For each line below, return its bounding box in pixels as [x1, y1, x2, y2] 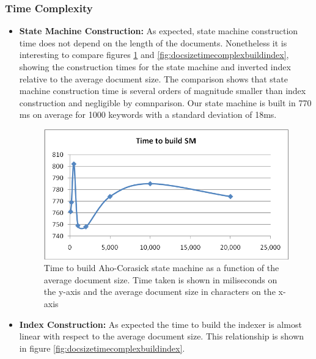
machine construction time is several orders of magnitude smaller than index [19, 84, 306, 97]
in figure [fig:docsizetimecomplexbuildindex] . [19, 341, 185, 354]
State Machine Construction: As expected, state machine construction [19, 24, 298, 37]
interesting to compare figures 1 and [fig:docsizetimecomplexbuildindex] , [19, 48, 289, 61]
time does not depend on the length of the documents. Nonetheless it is [19, 36, 287, 49]
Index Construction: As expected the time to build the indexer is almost [19, 317, 302, 330]
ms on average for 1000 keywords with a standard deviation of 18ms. [19, 108, 277, 121]
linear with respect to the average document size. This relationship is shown [19, 330, 304, 343]
